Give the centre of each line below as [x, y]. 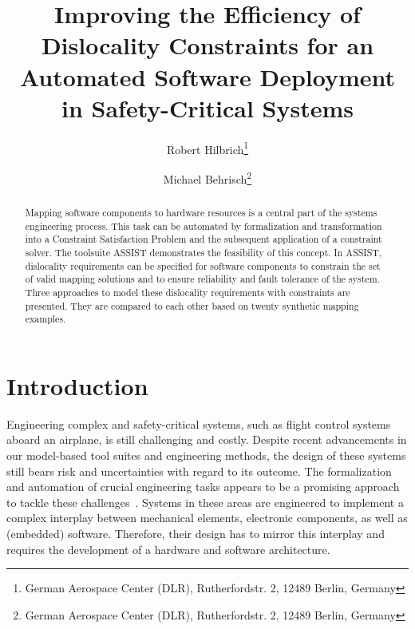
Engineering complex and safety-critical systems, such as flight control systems [199, 423]
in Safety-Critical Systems [207, 107]
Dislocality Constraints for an [207, 45]
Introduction [77, 385]
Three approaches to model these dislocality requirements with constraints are [188, 292]
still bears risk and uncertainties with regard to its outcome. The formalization [199, 471]
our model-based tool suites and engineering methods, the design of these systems [206, 455]
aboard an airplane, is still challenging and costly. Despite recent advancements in [207, 439]
